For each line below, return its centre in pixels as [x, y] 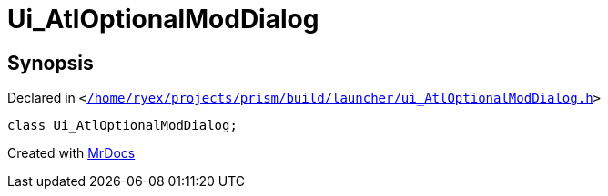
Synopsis [51, 63]
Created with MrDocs [71, 153]
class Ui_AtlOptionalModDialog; [122, 126]
